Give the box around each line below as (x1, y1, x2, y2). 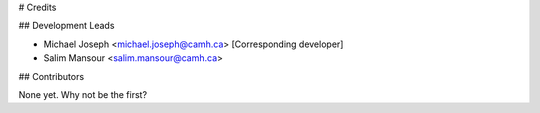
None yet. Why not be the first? (18, 88, 148, 100)
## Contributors (18, 70, 85, 82)
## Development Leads (18, 20, 115, 32)
